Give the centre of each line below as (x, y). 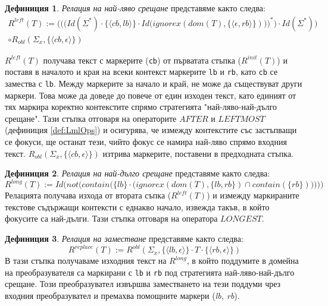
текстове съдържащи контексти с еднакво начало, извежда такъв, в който (137, 206)
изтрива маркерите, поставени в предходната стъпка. (198, 153)
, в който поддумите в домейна (243, 261)
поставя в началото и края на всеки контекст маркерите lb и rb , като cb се (141, 72)
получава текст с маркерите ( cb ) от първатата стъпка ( (142, 60)
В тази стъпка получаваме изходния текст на (86, 261)
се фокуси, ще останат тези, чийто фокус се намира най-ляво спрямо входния (146, 141)
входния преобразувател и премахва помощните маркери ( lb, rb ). (122, 295)
